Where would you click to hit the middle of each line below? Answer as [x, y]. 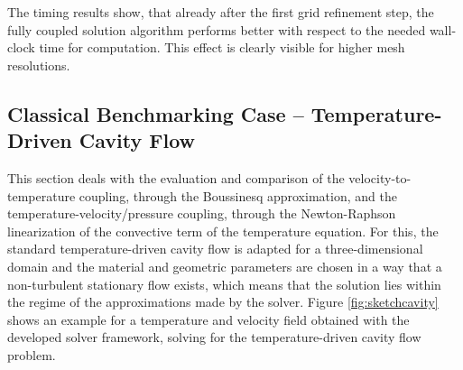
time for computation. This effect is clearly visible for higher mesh [222, 47]
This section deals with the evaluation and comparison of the [176, 177]
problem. [32, 354]
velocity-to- [380, 177]
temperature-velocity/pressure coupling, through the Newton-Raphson [202, 213]
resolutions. [39, 65]
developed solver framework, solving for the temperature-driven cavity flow [214, 337]
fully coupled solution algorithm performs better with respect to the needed [217, 29]
